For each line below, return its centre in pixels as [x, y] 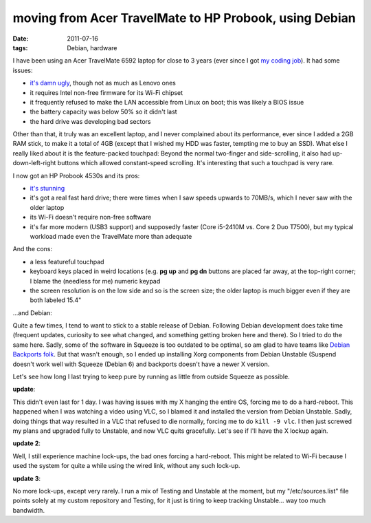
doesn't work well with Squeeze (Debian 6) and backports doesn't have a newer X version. [141, 364]
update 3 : [27, 478]
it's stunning [47, 189]
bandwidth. [29, 510]
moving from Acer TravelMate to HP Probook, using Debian [184, 18]
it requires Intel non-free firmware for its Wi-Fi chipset [106, 92]
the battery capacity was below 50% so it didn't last [104, 112]
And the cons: [33, 249]
